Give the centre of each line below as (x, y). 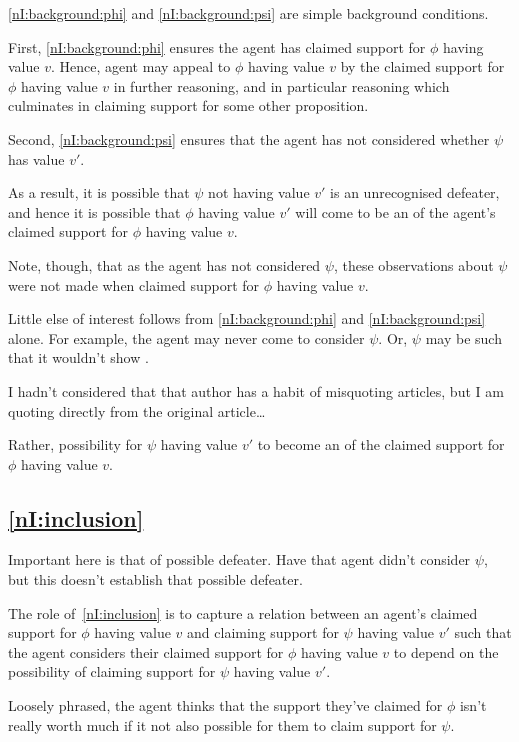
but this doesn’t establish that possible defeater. (155, 579)
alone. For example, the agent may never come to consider (186, 337)
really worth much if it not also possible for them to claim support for (222, 724)
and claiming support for (263, 632)
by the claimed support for (422, 66)
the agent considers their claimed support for (146, 651)
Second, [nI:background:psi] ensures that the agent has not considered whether (249, 138)
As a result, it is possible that (99, 192)
